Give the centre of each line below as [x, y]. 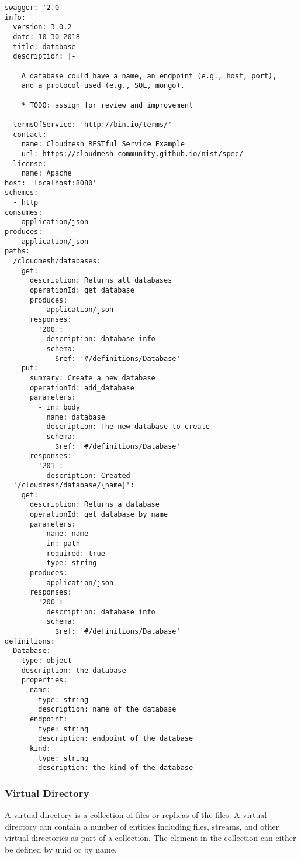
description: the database [74, 670]
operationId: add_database [82, 388]
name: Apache [46, 173]
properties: [44, 680]
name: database [76, 417]
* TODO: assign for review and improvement [107, 105]
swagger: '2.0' [34, 8]
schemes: [22, 193]
